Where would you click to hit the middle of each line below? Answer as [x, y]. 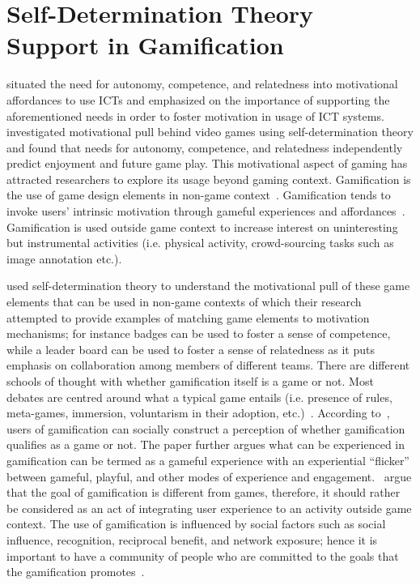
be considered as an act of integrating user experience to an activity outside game [209, 508]
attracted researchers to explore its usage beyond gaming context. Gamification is [209, 179]
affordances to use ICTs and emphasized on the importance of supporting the [198, 99]
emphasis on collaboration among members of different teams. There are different [208, 365]
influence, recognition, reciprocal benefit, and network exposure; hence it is [192, 539]
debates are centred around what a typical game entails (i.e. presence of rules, [199, 397]
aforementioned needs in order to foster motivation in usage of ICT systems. [195, 115]
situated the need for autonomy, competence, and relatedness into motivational [202, 84]
